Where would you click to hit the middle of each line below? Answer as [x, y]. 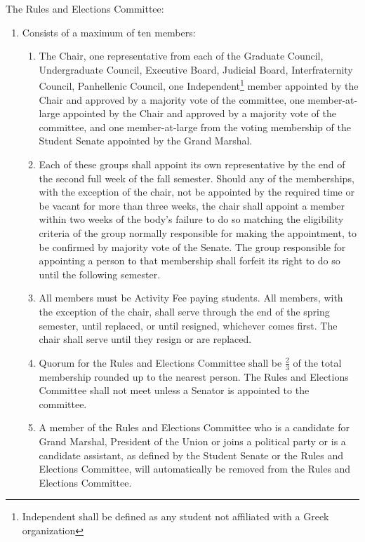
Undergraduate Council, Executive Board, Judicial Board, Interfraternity [196, 69]
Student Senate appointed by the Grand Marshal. [146, 141]
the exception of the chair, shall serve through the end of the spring [184, 311]
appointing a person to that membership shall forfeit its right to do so [190, 260]
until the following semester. [100, 274]
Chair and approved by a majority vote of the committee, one [172, 99]
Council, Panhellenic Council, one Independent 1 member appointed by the [199, 85]
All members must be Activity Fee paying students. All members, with [191, 298]
